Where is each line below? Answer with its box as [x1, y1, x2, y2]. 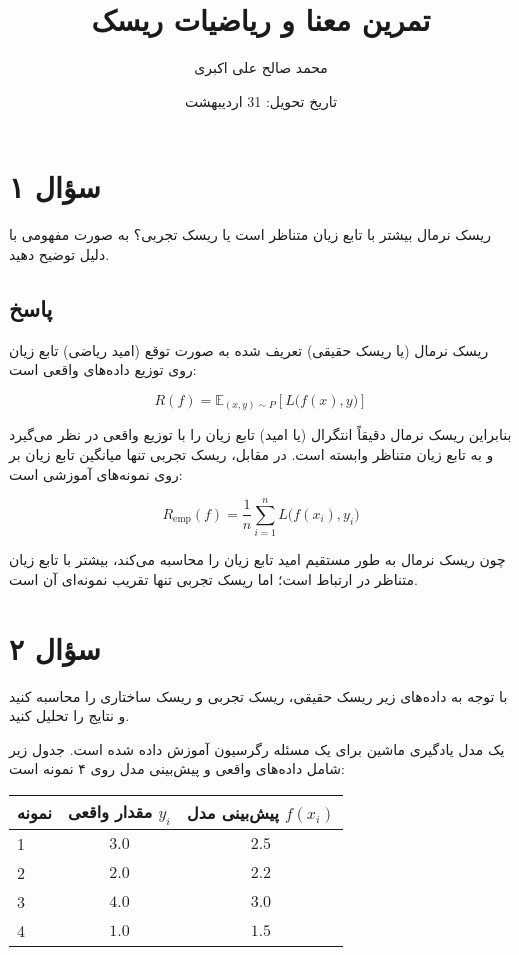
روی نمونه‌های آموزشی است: [9, 463, 183, 484]
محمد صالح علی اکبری [194, 57, 328, 78]
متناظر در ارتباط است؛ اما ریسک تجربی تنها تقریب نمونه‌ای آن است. [9, 568, 418, 589]
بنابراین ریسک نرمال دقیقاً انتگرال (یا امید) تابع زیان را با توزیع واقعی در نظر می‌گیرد [9, 424, 512, 445]
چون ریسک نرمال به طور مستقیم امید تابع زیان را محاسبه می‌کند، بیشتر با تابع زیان [9, 549, 506, 570]
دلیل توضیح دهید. [9, 243, 110, 264]
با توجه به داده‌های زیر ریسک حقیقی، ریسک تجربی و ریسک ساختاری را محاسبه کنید [9, 685, 508, 706]
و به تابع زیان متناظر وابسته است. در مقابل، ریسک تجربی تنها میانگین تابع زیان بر [9, 443, 494, 464]
